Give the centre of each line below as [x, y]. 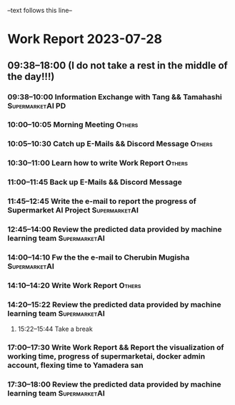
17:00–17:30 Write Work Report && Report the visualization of [116, 347]
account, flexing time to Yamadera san [76, 365]
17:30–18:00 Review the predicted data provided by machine [114, 384]
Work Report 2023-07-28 [85, 39]
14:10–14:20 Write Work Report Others [74, 285]
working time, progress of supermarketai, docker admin [106, 357]
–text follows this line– [40, 10]
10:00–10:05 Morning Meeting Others [73, 125]
